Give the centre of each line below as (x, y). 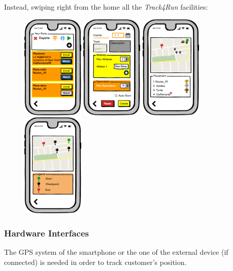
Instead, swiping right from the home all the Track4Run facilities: (106, 7)
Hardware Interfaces (46, 233)
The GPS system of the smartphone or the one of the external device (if (116, 251)
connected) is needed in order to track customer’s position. (95, 262)
